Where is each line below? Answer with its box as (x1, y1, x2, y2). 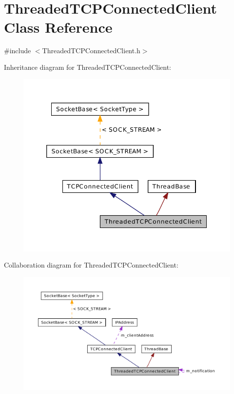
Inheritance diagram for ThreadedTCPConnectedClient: (4, 62, 171, 72)
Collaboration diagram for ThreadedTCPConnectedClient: (4, 260, 178, 270)
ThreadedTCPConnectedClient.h (42, 45, 140, 56)
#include (4, 45, 31, 56)
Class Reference (4, 17, 113, 37)
